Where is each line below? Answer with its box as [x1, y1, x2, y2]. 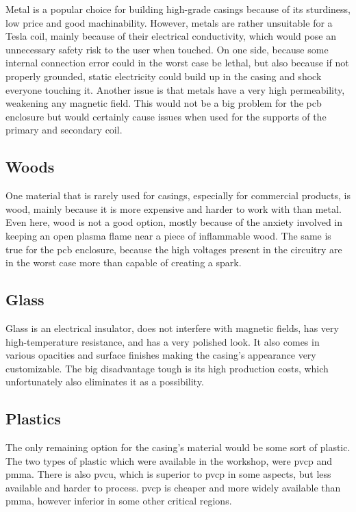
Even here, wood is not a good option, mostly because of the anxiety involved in [5, 215, 343, 229]
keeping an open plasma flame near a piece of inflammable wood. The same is [5, 228, 331, 242]
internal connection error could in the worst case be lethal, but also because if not [5, 55, 349, 70]
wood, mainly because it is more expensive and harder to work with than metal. [5, 201, 342, 216]
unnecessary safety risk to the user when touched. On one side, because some [5, 42, 329, 56]
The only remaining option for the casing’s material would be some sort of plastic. [5, 440, 351, 455]
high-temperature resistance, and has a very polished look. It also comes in [5, 334, 320, 348]
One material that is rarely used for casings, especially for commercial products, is [5, 188, 351, 203]
